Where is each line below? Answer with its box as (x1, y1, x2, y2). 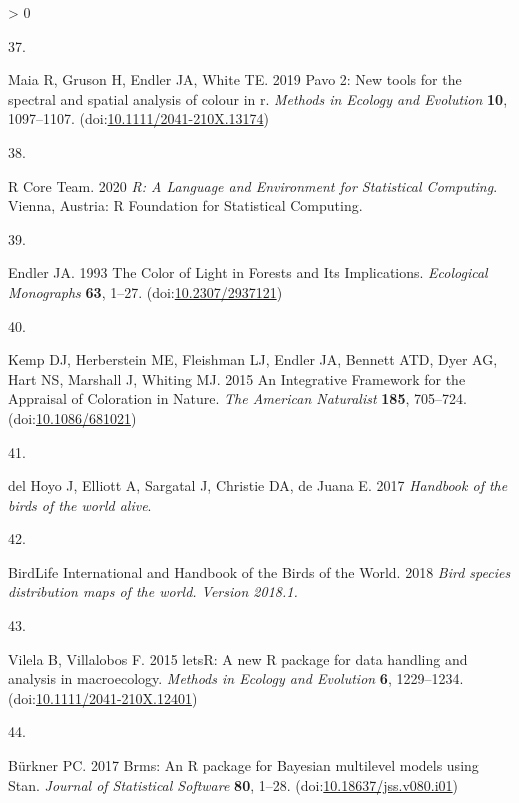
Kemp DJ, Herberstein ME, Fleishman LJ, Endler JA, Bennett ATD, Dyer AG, (8, 349, 498, 370)
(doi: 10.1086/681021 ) (8, 407, 137, 428)
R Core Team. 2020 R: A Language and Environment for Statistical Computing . (8, 175, 498, 196)
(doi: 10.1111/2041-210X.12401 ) (8, 687, 198, 708)
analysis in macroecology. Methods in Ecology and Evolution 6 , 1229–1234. (8, 668, 464, 689)
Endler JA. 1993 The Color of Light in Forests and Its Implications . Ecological (8, 262, 488, 283)
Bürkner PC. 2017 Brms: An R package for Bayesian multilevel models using (8, 755, 479, 776)
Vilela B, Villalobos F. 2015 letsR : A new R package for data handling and (8, 648, 468, 669)
